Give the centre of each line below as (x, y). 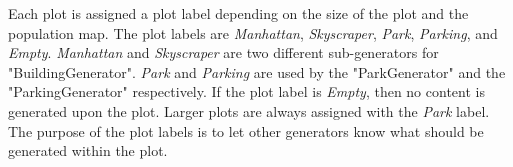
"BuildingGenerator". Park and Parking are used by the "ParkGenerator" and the (257, 71)
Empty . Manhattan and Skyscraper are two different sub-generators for (223, 52)
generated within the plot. (88, 150)
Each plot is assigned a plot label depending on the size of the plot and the (238, 13)
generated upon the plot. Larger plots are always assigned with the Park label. (249, 110)
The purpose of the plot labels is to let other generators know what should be (246, 130)
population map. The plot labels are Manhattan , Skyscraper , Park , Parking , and (253, 32)
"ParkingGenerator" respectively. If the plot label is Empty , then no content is (246, 91)
